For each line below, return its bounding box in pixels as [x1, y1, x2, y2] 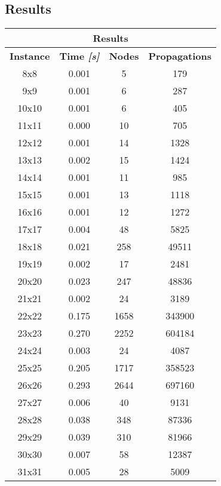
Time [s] [59, 49, 100, 63]
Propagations [148, 49, 212, 63]
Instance [10, 49, 50, 63]
